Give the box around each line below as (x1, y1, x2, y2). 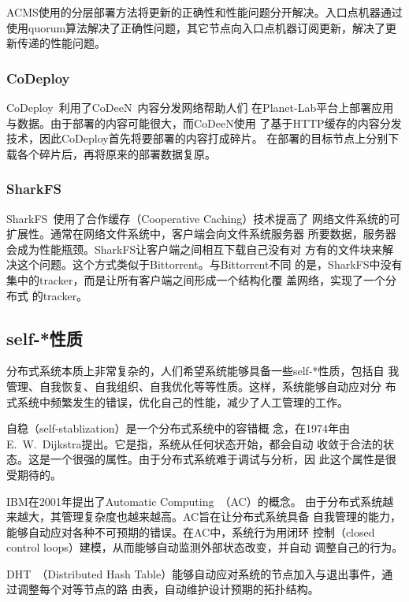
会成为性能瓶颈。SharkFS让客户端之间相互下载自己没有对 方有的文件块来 (6, 240, 383, 257)
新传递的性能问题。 (6, 35, 106, 51)
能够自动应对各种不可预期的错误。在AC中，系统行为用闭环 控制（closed (6, 523, 375, 540)
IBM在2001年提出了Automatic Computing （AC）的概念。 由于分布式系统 (6, 492, 383, 509)
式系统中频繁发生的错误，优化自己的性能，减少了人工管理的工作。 (6, 393, 348, 410)
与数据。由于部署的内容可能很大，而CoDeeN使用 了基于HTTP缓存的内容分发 (6, 114, 402, 131)
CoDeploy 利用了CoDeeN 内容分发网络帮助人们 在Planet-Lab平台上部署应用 (6, 99, 394, 115)
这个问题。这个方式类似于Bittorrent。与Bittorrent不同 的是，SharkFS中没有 (17, 256, 403, 273)
